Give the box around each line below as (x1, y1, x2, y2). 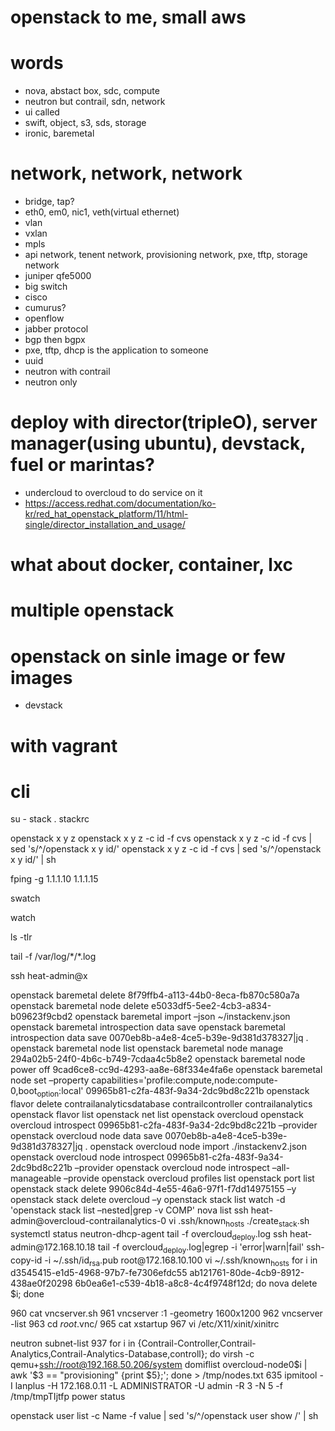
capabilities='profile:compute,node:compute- (91, 1074, 278, 1086)
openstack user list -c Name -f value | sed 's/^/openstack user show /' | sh (10, 1410, 319, 1422)
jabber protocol (24, 323, 89, 335)
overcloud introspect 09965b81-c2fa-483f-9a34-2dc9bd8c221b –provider (10, 1119, 318, 1131)
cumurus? (24, 302, 67, 314)
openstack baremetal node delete (10, 1000, 150, 1012)
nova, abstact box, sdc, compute (24, 85, 160, 97)
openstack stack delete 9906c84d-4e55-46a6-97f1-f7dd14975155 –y (10, 1183, 297, 1195)
